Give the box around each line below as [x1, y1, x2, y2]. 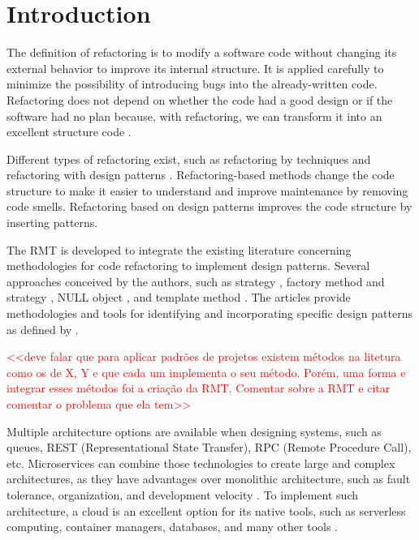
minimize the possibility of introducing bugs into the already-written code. [6, 75, 378, 92]
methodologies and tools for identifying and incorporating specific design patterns [6, 305, 413, 322]
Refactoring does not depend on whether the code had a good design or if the [6, 91, 393, 108]
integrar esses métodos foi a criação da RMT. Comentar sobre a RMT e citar [6, 379, 391, 396]
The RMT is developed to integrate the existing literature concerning [6, 241, 352, 258]
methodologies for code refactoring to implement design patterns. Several [6, 257, 370, 274]
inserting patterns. [6, 214, 98, 231]
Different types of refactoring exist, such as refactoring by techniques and [6, 150, 371, 167]
